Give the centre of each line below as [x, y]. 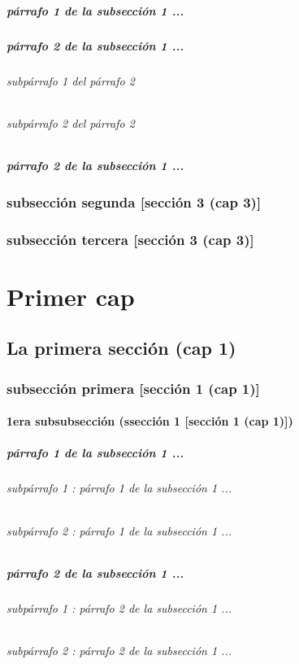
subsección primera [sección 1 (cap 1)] [133, 388]
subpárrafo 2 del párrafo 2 [71, 122]
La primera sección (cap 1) [121, 348]
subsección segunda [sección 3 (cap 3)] [134, 201]
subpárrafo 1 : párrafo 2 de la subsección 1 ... [119, 607]
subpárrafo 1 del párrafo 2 [71, 80]
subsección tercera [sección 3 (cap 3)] [130, 239]
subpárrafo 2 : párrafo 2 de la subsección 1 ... [119, 650]
